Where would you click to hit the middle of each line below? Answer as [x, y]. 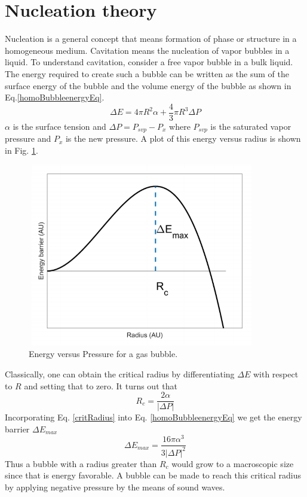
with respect [276, 373]
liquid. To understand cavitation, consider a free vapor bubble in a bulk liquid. [149, 62]
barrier [17, 429]
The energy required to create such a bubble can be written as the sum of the [147, 73]
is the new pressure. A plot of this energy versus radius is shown [183, 138]
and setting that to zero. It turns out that [101, 385]
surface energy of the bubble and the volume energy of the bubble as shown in [148, 85]
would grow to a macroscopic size [233, 463]
